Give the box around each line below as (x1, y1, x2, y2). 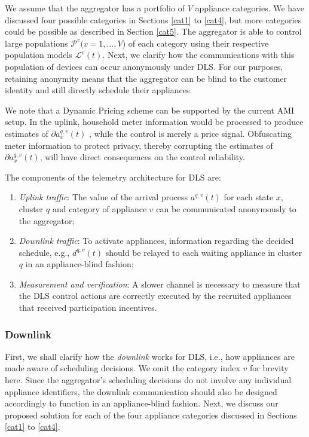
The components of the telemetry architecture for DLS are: (5, 170, 221, 183)
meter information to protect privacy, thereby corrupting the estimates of (5, 139, 273, 151)
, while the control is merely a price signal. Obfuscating (88, 127, 292, 139)
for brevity (249, 362, 289, 374)
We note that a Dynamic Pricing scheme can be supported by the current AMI (5, 103, 295, 116)
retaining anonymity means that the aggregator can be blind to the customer (5, 72, 287, 84)
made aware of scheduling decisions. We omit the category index (5, 362, 240, 374)
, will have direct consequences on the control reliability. (39, 151, 245, 163)
